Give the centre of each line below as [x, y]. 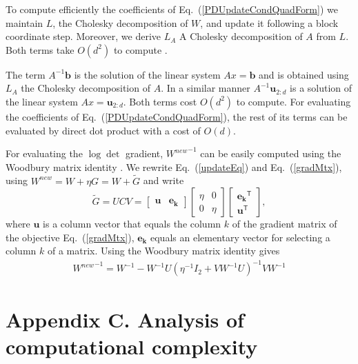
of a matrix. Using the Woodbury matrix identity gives [163, 251]
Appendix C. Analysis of [125, 319]
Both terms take [40, 49]
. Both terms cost [160, 101]
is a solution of [321, 88]
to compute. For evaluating [294, 101]
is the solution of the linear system [147, 74]
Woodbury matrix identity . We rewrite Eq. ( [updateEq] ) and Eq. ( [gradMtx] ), [174, 166]
